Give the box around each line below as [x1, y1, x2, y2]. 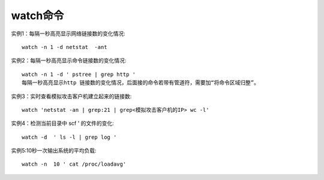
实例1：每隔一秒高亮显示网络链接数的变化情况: [11, 30, 125, 37]
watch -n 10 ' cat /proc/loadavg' [22, 161, 127, 167]
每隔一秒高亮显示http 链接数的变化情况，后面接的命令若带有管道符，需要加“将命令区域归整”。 [22, 80, 259, 86]
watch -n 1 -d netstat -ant [22, 44, 107, 50]
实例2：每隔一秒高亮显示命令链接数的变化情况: [11, 57, 127, 64]
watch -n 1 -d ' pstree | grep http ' [22, 71, 136, 78]
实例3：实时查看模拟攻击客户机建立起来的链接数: [11, 93, 132, 100]
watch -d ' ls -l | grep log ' [22, 133, 117, 141]
